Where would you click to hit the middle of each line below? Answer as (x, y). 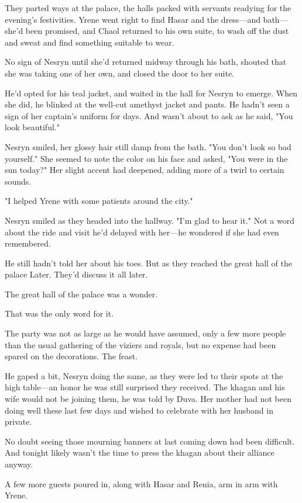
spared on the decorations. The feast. (71, 356)
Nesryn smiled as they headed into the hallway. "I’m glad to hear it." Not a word (150, 220)
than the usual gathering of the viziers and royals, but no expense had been (140, 344)
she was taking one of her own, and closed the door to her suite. (120, 73)
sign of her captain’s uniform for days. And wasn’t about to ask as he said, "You (149, 115)
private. (18, 422)
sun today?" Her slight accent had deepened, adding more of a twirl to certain (145, 170)
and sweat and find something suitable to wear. (90, 42)
